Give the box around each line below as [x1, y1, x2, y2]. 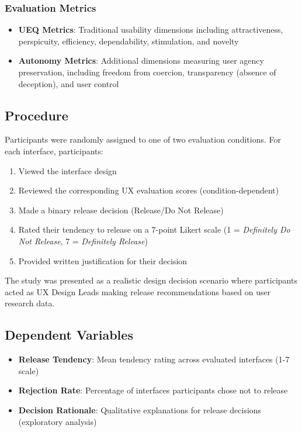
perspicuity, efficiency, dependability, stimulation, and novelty [18, 34, 239, 47]
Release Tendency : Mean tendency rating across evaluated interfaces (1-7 [18, 353, 290, 365]
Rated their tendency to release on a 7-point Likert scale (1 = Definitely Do [18, 223, 290, 236]
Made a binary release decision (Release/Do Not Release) [18, 203, 224, 216]
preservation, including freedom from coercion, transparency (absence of [18, 66, 276, 78]
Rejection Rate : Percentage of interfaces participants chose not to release [18, 384, 288, 396]
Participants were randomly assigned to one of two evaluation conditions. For [5, 133, 281, 146]
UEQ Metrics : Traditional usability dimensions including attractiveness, [18, 23, 283, 36]
